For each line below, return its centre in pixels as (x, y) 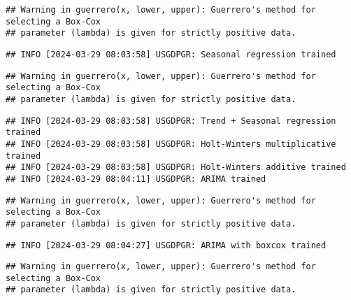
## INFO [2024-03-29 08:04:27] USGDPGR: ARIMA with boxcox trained (166, 245)
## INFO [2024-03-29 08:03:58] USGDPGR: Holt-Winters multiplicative (171, 144)
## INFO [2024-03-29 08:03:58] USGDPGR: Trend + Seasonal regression (171, 121)
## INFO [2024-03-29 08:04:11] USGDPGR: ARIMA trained (136, 179)
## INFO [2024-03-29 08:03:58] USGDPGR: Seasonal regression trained (171, 54)
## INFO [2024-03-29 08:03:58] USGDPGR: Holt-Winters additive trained (176, 167)
